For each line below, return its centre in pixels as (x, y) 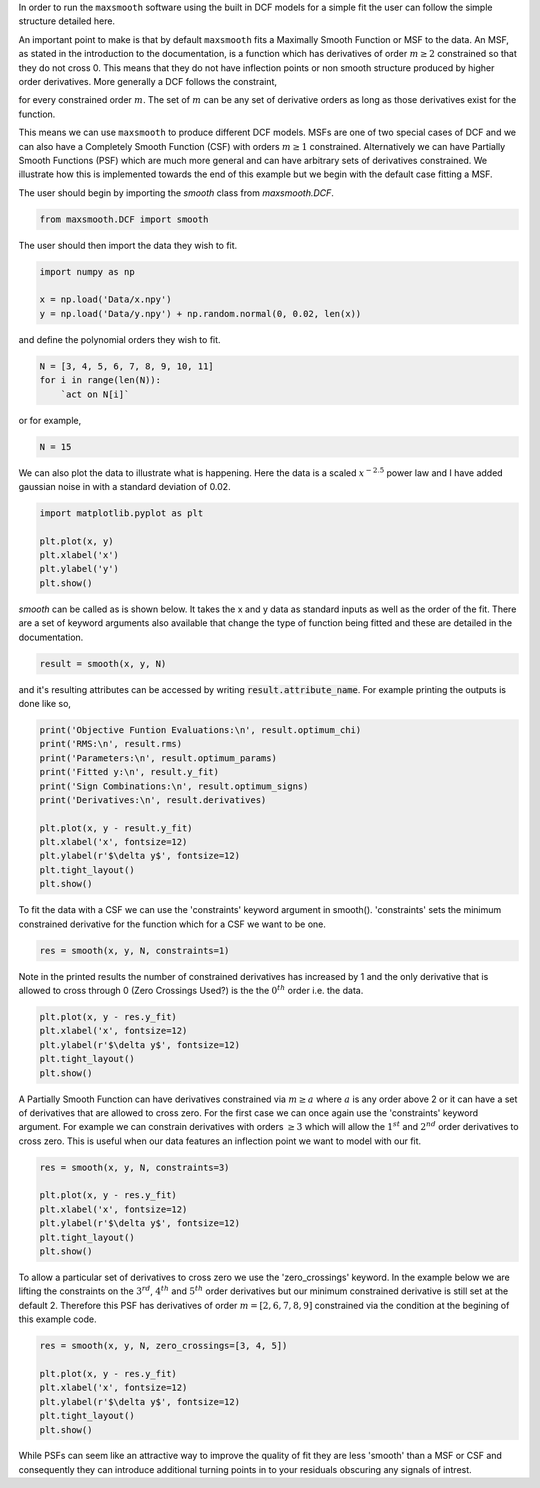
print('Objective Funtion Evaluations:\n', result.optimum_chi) (200, 729)
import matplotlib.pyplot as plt (121, 513)
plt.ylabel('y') (79, 569)
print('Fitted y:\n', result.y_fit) (129, 772)
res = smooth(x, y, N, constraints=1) (134, 950)
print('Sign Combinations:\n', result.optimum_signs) (174, 786)
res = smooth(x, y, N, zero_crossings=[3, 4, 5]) (163, 1346)
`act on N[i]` (95, 394)
